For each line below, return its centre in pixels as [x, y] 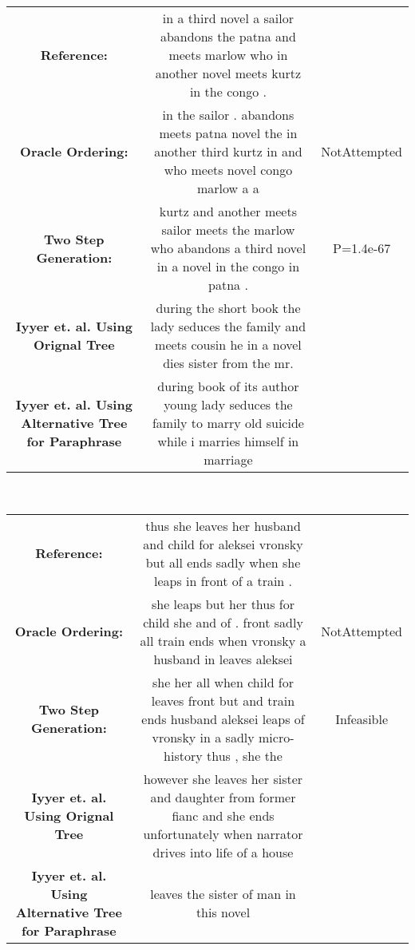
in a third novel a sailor [228, 18]
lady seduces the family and [228, 326]
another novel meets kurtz [228, 73]
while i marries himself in [228, 441]
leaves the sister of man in [223, 893]
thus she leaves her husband [223, 525]
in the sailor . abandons [228, 115]
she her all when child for [223, 682]
